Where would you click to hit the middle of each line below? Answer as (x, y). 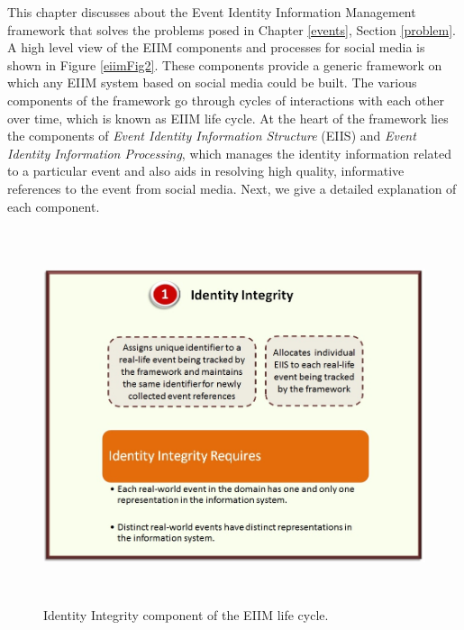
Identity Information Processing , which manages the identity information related (230, 153)
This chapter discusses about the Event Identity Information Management (212, 12)
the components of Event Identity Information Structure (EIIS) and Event (212, 136)
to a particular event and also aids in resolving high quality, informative (206, 171)
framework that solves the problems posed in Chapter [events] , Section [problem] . (232, 29)
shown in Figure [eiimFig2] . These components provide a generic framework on (225, 64)
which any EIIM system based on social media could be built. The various (212, 82)
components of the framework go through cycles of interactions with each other (226, 100)
